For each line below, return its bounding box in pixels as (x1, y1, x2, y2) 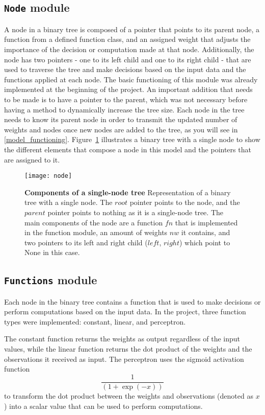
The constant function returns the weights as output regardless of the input (4, 333, 241, 344)
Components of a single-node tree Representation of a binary (24, 187, 231, 197)
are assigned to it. (4, 154, 60, 165)
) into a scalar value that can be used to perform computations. (4, 400, 203, 411)
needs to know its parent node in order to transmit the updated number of (4, 114, 237, 125)
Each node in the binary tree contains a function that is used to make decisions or (4, 296, 261, 307)
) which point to (179, 237, 230, 247)
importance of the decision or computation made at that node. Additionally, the (4, 43, 254, 54)
